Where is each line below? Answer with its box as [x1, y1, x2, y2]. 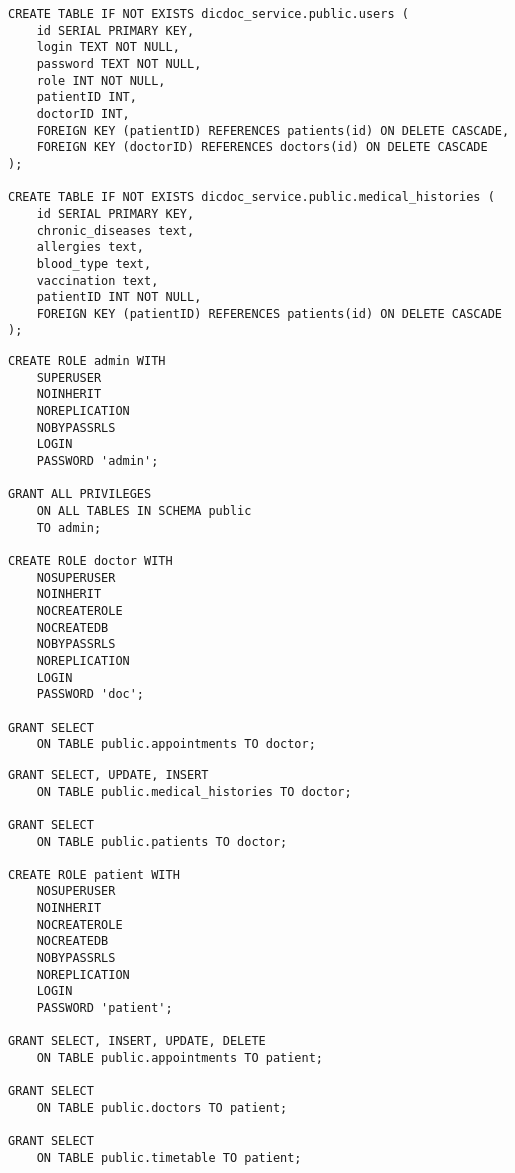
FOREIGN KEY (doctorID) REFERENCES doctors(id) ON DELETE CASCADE [36, 140, 488, 155]
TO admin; [36, 520, 102, 535]
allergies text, [36, 240, 145, 255]
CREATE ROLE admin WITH [8, 354, 166, 369]
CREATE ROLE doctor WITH [8, 554, 173, 568]
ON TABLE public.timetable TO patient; [36, 1150, 302, 1165]
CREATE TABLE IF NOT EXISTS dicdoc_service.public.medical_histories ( [8, 190, 495, 205]
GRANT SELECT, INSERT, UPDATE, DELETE [8, 1034, 266, 1049]
